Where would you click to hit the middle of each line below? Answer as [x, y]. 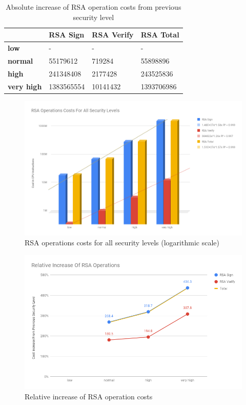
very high [25, 86]
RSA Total [160, 35]
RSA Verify [113, 35]
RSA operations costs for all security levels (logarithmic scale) [122, 243]
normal [20, 60]
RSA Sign [67, 35]
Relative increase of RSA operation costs [89, 397]
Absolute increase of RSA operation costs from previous [94, 7]
